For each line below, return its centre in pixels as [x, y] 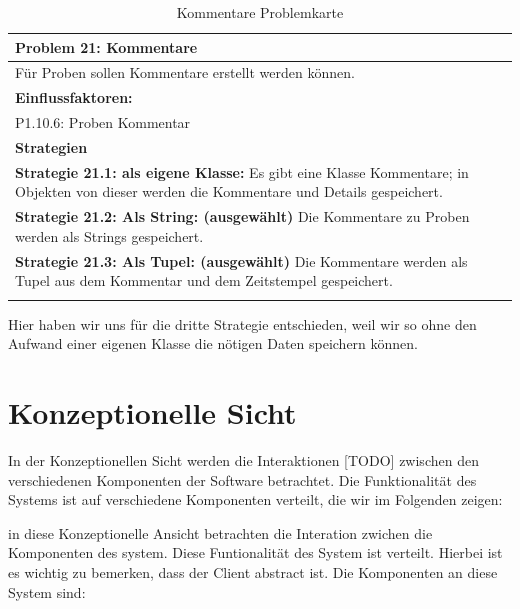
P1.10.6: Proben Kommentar [103, 122]
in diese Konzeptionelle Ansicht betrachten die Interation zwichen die [220, 532]
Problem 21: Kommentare [106, 46]
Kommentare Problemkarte [260, 12]
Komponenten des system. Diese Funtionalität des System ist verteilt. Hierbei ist [255, 552]
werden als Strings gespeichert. [109, 235]
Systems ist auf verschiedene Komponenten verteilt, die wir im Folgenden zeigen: [255, 499]
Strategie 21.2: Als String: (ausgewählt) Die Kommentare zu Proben [242, 216]
